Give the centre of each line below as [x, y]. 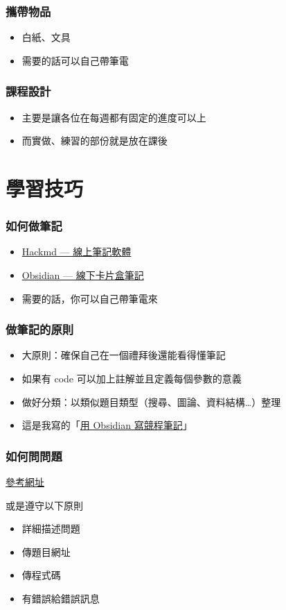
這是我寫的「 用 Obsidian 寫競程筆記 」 [107, 425]
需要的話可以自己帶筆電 [75, 60]
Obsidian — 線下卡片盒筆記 [83, 275]
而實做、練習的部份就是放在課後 [95, 141]
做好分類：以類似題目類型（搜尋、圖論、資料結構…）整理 [151, 401]
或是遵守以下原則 [44, 505]
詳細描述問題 [51, 528]
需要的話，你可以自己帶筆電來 [90, 298]
